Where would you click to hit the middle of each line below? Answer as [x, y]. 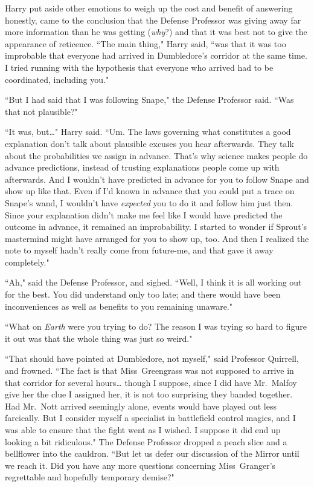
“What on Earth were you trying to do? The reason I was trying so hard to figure [156, 326]
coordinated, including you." [57, 79]
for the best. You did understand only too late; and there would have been [143, 294]
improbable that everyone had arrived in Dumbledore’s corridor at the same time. [156, 55]
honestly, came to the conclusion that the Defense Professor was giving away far [153, 20]
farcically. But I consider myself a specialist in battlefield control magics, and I [150, 418]
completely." [27, 262]
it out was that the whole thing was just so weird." [99, 338]
